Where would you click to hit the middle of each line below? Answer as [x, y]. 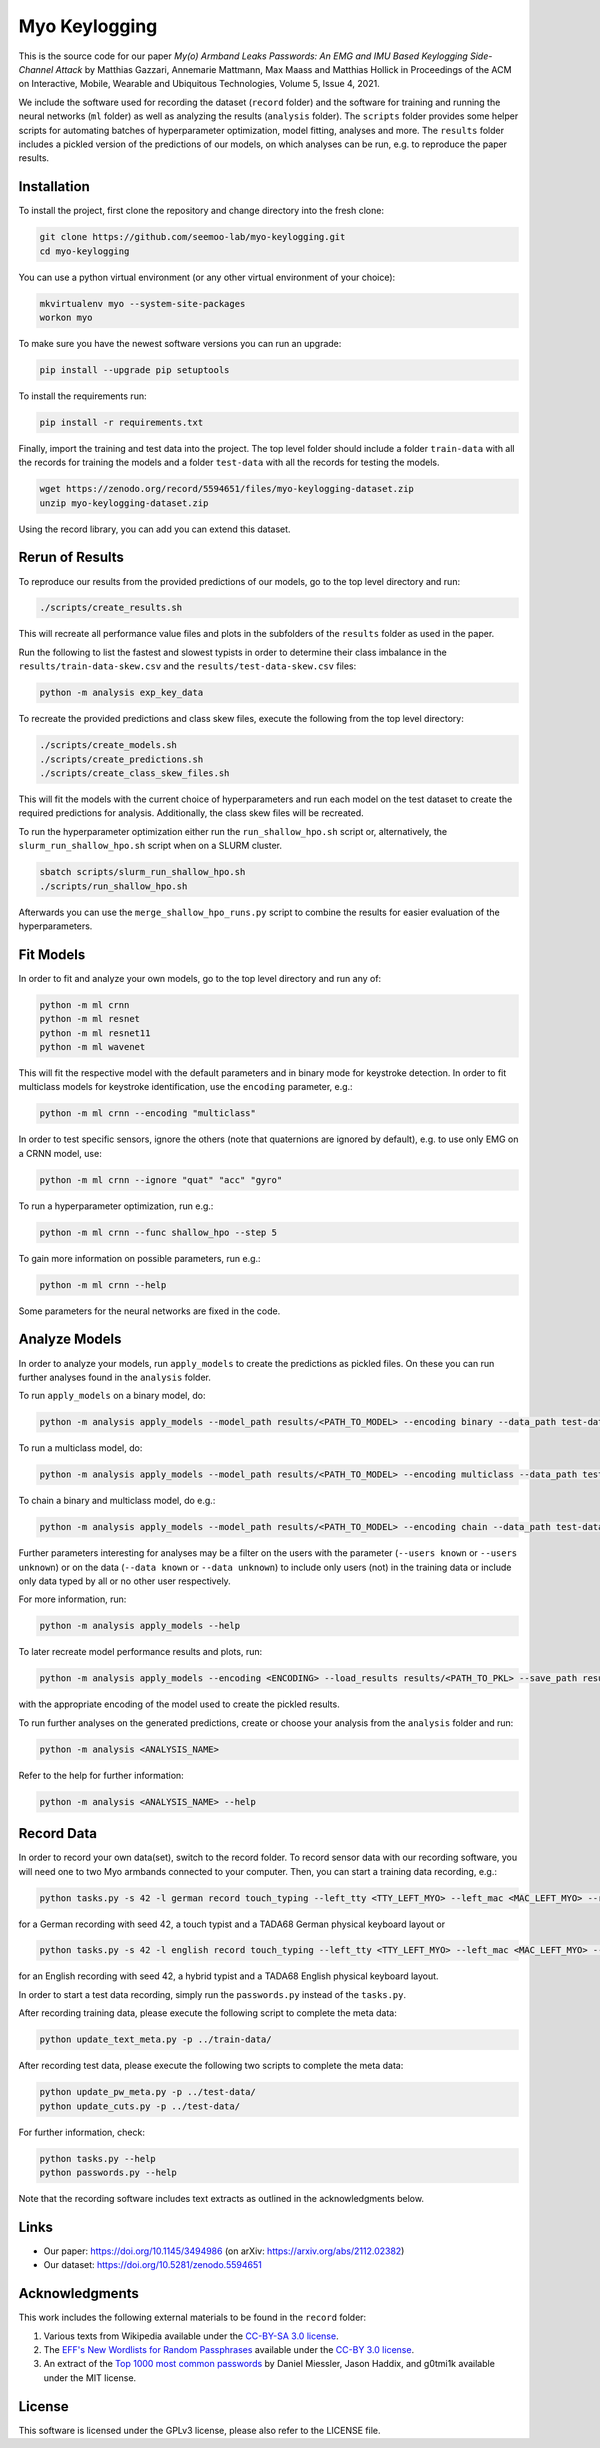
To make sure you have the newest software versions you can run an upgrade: [180, 343]
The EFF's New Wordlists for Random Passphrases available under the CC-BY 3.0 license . [229, 2349]
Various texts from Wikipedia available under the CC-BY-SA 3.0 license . [191, 2336]
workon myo [66, 317]
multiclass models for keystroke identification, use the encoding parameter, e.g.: [186, 1087]
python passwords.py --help [108, 2172]
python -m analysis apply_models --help [139, 1626]
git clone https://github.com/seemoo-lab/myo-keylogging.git [192, 237]
